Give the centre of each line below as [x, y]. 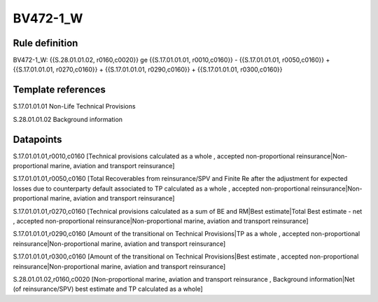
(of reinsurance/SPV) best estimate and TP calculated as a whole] [108, 289]
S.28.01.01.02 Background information [68, 119]
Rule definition [45, 43]
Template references [59, 90]
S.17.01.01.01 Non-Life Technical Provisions [74, 107]
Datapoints [37, 139]
